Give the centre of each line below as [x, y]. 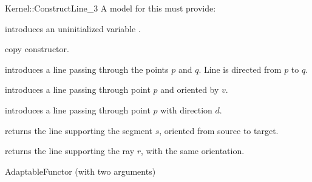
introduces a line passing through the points [87, 69]
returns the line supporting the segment [79, 130]
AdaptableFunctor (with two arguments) [80, 171]
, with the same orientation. [193, 151]
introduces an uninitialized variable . [73, 28]
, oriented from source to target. [219, 130]
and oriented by [190, 89]
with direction [186, 110]
